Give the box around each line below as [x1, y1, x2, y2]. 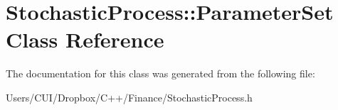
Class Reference [6, 25, 164, 54]
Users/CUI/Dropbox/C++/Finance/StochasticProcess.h [6, 89, 253, 104]
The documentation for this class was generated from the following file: [6, 66, 315, 81]
